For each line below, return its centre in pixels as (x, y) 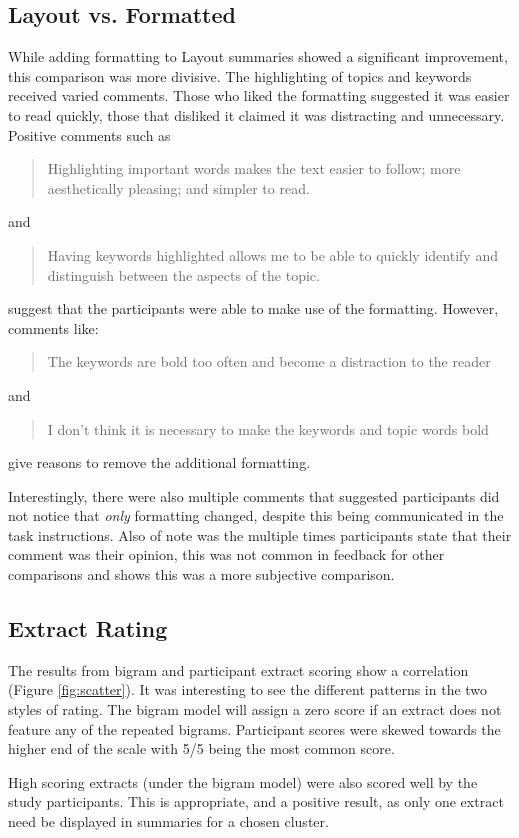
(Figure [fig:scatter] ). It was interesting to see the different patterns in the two (248, 689)
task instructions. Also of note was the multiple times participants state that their (260, 534)
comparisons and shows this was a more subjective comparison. (201, 574)
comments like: (53, 327)
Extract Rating (88, 628)
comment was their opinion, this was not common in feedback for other (226, 554)
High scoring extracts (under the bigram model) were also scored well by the (243, 781)
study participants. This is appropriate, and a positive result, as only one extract (256, 801)
